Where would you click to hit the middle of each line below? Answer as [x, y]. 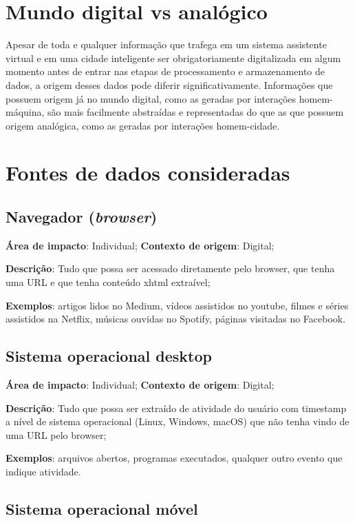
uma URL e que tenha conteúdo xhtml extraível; [108, 282]
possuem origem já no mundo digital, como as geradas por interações [151, 98]
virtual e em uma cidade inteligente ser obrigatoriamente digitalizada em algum [173, 58]
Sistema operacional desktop [109, 356]
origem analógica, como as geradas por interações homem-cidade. [143, 125]
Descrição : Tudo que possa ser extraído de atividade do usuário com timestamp [176, 408]
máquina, [25, 112]
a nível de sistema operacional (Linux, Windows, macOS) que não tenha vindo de [177, 421]
